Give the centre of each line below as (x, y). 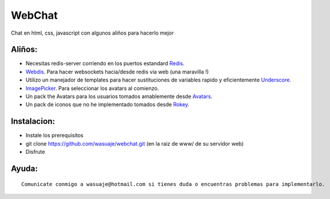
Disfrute (35, 152)
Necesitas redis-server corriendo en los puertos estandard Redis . (105, 63)
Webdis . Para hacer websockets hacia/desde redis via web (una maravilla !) (117, 72)
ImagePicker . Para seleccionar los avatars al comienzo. (92, 88)
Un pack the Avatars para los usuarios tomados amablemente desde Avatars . (119, 96)
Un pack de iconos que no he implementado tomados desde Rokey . (107, 104)
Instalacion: (33, 121)
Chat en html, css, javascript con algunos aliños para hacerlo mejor (92, 33)
